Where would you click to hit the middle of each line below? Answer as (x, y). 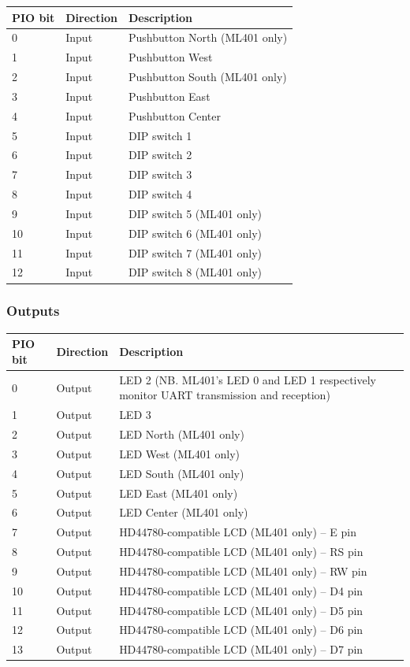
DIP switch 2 (160, 155)
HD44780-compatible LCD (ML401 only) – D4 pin (241, 590)
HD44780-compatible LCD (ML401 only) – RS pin (241, 552)
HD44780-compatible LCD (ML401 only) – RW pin (243, 571)
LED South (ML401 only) (182, 473)
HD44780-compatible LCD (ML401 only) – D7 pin (241, 649)
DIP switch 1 (160, 135)
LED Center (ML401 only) (184, 512)
